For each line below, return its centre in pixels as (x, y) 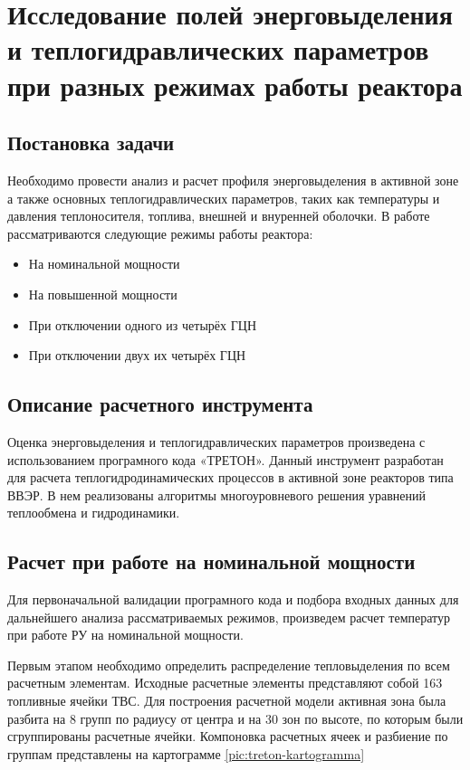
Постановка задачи (91, 143)
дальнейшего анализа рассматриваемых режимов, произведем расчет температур (229, 617)
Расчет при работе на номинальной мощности (211, 561)
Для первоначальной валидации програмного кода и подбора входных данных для (233, 599)
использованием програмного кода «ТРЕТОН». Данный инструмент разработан (225, 459)
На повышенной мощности (103, 294)
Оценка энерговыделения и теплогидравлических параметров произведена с (216, 441)
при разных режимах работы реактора (235, 85)
